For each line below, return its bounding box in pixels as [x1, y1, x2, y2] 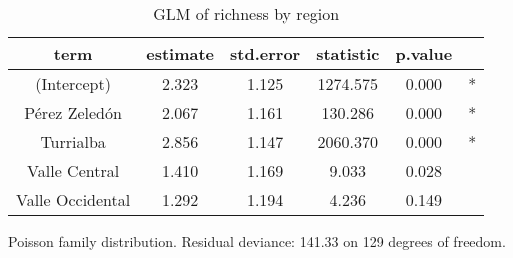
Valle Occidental [16, 188, 131, 211]
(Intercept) [35, 72, 111, 95]
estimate [146, 42, 215, 65]
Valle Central [27, 159, 120, 182]
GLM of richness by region [153, 2, 340, 25]
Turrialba [40, 130, 106, 153]
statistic [316, 42, 380, 65]
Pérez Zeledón [24, 101, 122, 124]
